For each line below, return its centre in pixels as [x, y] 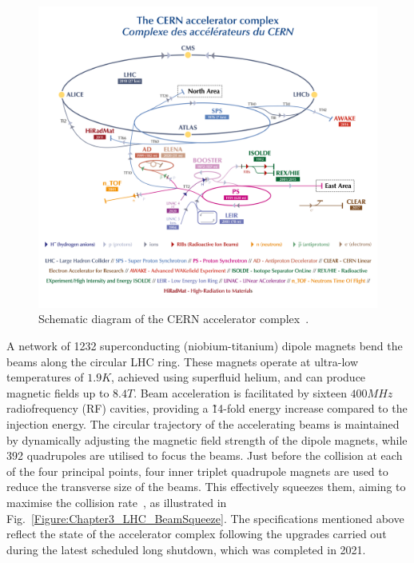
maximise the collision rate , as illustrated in [117, 502]
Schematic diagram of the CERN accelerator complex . [174, 319]
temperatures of [45, 377]
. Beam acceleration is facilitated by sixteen [240, 392]
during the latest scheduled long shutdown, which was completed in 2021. [186, 549]
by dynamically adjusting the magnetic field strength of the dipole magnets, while [207, 439]
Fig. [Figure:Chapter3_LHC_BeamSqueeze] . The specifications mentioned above [205, 518]
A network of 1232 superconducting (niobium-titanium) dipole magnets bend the [205, 345]
